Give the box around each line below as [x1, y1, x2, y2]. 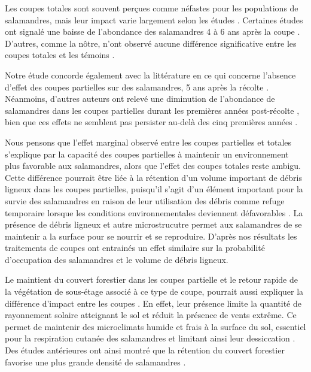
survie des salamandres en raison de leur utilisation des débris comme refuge [5, 194, 285, 207]
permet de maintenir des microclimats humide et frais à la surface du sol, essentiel [5, 320, 306, 332]
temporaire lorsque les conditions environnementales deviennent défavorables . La [5, 206, 303, 219]
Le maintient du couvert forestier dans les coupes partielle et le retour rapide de [5, 273, 298, 286]
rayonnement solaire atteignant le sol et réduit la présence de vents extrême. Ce [5, 309, 297, 321]
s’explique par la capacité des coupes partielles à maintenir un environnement [5, 147, 289, 160]
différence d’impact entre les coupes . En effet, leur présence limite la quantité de [5, 297, 301, 309]
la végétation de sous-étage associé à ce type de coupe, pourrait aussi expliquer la [5, 285, 304, 298]
